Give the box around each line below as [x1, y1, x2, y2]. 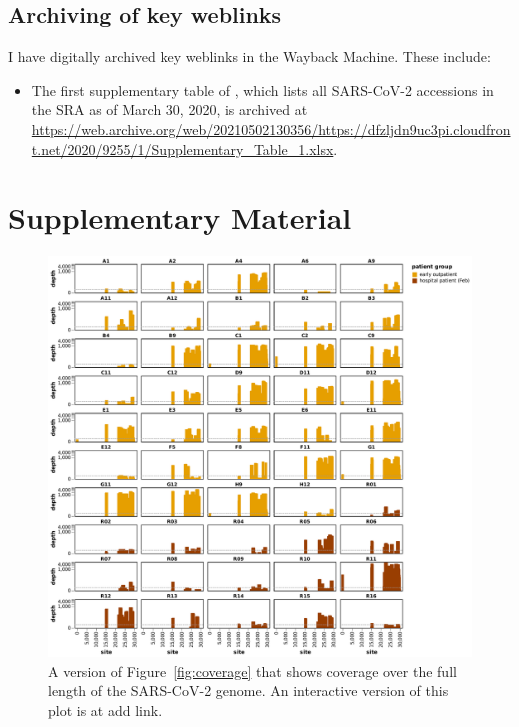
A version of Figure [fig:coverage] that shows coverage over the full [48, 660, 457, 681]
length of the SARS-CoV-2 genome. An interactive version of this [48, 680, 449, 701]
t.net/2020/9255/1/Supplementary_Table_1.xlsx [31, 138, 334, 159]
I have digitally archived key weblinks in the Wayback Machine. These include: [8, 46, 491, 67]
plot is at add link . [48, 699, 163, 720]
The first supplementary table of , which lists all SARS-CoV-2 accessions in [31, 79, 494, 100]
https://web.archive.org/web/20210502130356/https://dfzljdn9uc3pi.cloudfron [31, 118, 511, 139]
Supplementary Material [8, 197, 352, 238]
